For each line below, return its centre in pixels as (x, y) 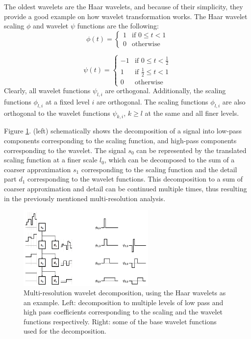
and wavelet (50, 26)
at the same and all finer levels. (192, 113)
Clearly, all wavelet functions (47, 91)
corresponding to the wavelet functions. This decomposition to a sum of (135, 179)
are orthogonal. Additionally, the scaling (165, 91)
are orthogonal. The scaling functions (152, 101)
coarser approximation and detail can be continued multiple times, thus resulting (125, 189)
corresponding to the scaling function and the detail (159, 169)
